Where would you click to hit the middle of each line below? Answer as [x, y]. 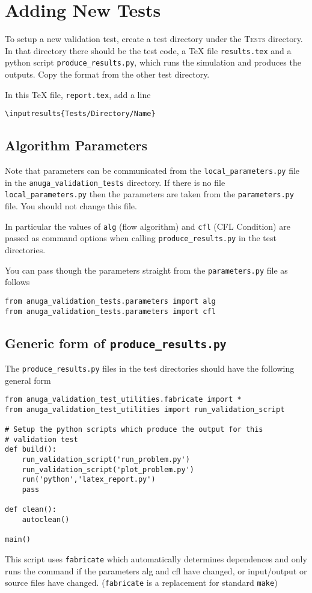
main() [18, 540]
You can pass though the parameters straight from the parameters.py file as [146, 270]
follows [17, 282]
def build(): [31, 450]
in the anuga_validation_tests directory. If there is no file [115, 182]
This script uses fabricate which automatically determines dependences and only [156, 559]
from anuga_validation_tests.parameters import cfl [110, 311]
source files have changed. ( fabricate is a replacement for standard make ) [141, 582]
